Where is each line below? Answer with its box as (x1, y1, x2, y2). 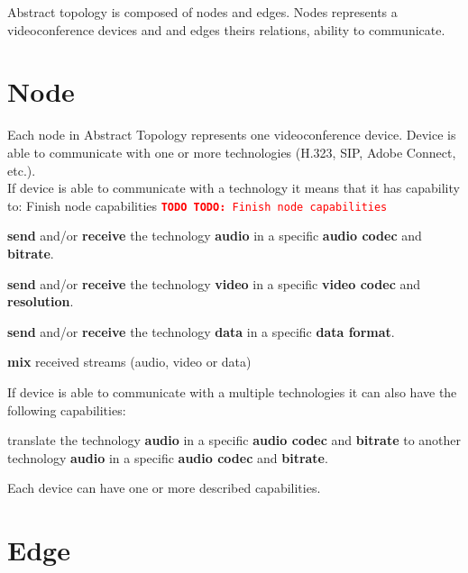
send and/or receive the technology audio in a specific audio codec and (7, 226, 422, 245)
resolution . (7, 292, 74, 311)
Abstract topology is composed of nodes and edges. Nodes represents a (7, 3, 398, 21)
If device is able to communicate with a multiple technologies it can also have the (7, 382, 457, 401)
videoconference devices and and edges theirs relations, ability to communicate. (7, 20, 445, 39)
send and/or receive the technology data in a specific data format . (7, 322, 395, 341)
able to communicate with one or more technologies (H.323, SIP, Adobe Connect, (7, 142, 456, 161)
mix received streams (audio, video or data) (7, 352, 252, 371)
